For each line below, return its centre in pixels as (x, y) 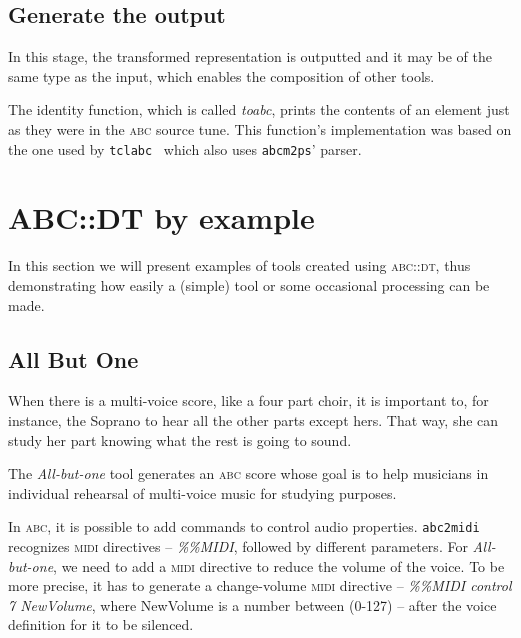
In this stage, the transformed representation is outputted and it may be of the (250, 56)
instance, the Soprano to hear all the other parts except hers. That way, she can (253, 419)
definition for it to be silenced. (101, 624)
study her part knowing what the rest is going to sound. (180, 439)
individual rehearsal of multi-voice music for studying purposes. (202, 492)
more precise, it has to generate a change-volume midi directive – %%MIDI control (260, 585)
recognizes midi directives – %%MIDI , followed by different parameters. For (238, 545)
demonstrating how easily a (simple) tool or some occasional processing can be (249, 284)
